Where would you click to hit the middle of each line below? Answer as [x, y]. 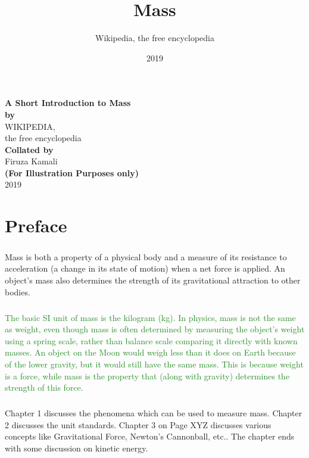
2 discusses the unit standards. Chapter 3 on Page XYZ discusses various [138, 424]
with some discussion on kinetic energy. [77, 448]
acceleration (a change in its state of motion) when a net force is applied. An [145, 268]
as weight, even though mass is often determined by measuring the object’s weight [155, 329]
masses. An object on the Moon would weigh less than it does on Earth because [150, 352]
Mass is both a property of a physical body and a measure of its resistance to [146, 256]
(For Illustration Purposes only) [72, 172]
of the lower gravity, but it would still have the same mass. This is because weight [154, 364]
